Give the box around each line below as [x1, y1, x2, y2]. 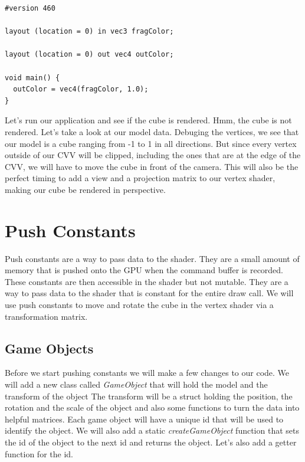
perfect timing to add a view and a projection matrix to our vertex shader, [5, 172, 276, 184]
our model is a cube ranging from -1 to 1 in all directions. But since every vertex [5, 137, 297, 149]
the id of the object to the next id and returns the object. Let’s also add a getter [5, 435, 297, 448]
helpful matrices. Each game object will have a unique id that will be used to [5, 412, 284, 425]
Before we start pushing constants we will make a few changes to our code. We [5, 366, 290, 379]
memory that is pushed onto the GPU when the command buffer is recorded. [5, 264, 284, 276]
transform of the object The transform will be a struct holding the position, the [5, 389, 293, 402]
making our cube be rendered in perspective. [5, 183, 166, 195]
